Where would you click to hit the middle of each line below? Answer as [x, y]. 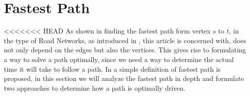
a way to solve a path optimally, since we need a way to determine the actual [119, 59]
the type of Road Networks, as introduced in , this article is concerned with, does [125, 40]
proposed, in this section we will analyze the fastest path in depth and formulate [124, 78]
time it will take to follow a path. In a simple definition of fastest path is [112, 69]
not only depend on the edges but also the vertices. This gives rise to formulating [125, 50]
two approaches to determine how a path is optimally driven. [95, 88]
